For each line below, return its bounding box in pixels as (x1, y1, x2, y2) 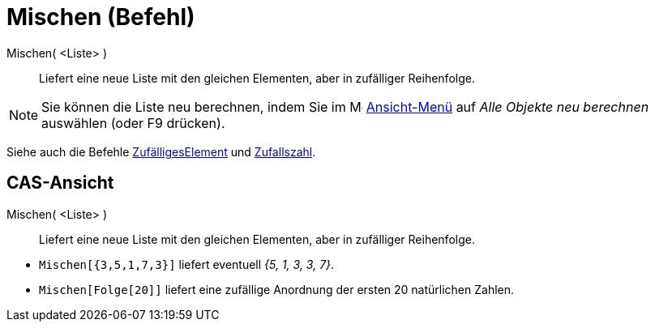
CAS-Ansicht (6, 173, 114, 194)
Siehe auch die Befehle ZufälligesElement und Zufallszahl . (6, 144, 316, 159)
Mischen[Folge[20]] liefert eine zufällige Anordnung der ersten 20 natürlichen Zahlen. (39, 282, 515, 296)
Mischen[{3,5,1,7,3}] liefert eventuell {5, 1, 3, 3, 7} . (39, 257, 335, 271)
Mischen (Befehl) (6, 3, 195, 31)
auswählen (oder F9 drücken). (41, 114, 225, 131)
